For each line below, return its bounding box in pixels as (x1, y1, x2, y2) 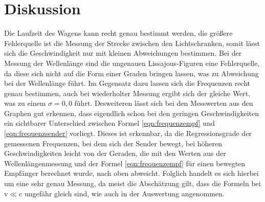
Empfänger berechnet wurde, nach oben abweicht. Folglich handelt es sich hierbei (4, 168, 259, 178)
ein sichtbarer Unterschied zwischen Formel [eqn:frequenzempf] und (4, 118, 215, 128)
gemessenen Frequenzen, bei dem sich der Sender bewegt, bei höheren (4, 138, 222, 148)
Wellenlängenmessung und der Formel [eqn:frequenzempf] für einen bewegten (4, 158, 246, 168)
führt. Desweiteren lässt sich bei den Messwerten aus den (74, 98, 253, 108)
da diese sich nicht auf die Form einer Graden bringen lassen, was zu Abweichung (4, 68, 259, 78)
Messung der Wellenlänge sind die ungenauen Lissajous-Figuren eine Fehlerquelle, (4, 57, 260, 68)
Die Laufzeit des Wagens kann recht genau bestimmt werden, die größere (4, 28, 233, 38)
